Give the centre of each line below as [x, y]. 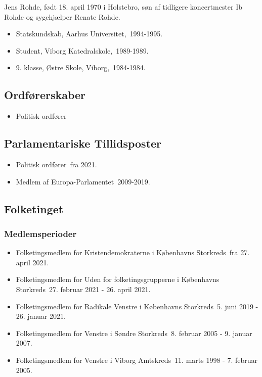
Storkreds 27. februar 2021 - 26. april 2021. [83, 289]
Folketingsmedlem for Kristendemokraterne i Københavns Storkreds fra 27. [133, 252]
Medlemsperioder [40, 233]
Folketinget [34, 208]
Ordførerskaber [45, 95]
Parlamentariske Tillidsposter [83, 143]
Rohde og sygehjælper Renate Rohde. [62, 16]
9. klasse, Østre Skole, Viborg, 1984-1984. [81, 67]
